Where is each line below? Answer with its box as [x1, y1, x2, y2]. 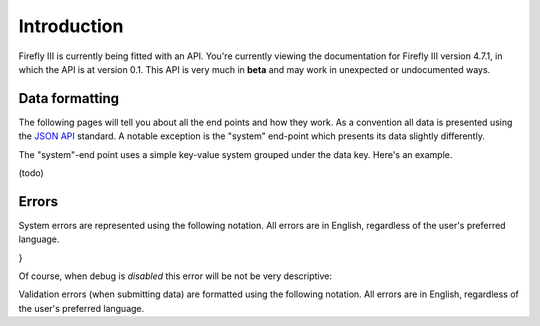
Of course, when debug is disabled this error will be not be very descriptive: [18, 270, 333, 282]
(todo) [18, 167, 44, 179]
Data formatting [18, 90, 120, 107]
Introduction [18, 15, 124, 37]
